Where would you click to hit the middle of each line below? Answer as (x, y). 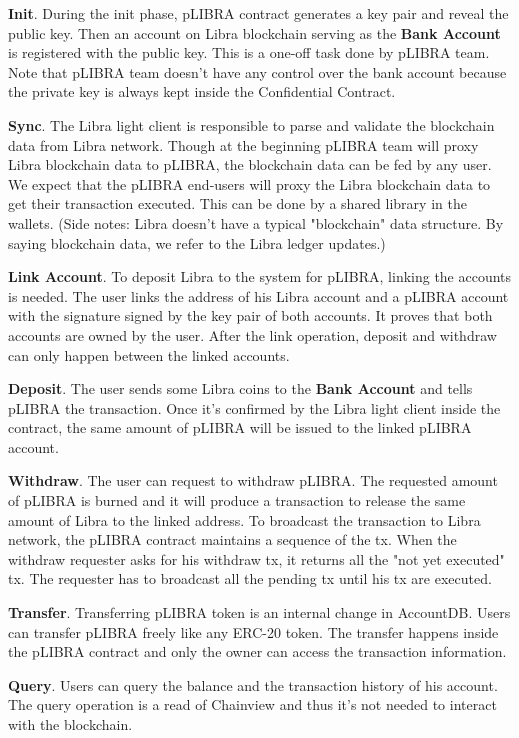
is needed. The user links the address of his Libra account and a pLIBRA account (258, 295)
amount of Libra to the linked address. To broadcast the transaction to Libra (244, 519)
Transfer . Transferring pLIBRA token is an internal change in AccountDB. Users (259, 612)
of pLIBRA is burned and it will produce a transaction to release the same (237, 500)
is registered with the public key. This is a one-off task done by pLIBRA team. (249, 52)
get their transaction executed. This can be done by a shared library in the (237, 203)
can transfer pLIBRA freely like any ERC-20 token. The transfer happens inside (253, 631)
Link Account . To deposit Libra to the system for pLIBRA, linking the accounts (260, 276)
